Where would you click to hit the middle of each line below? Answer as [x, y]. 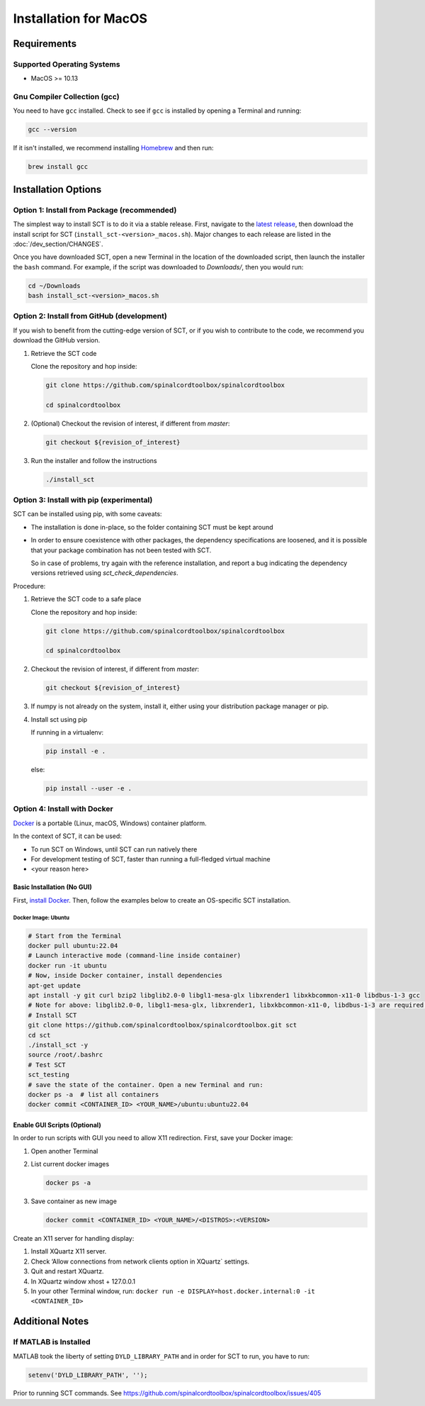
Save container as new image [74, 1201]
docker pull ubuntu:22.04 [73, 946]
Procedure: [29, 586]
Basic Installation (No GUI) [52, 887]
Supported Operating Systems [67, 64]
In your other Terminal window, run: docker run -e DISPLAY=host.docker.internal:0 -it [173, 1291]
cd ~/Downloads [54, 286]
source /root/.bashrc [66, 1055]
